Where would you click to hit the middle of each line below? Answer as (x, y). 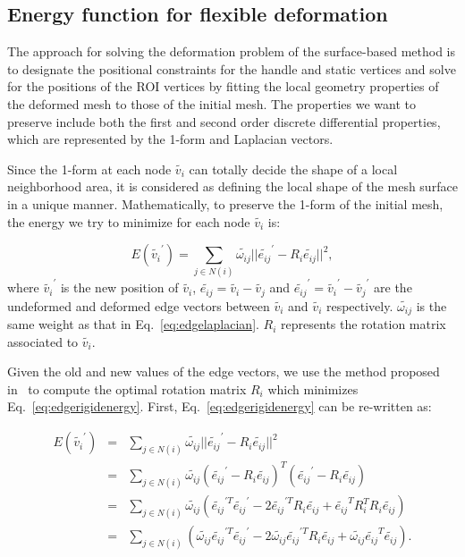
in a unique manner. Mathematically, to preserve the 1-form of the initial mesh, (225, 203)
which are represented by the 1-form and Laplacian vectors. (170, 139)
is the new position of (119, 287)
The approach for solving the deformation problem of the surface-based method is (232, 51)
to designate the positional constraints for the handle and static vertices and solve (232, 68)
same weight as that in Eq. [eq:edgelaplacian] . (133, 324)
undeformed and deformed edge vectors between (139, 305)
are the (393, 287)
